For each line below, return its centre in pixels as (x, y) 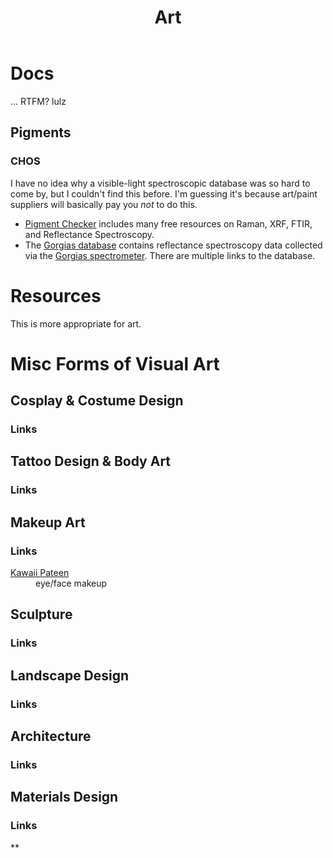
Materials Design (64, 797)
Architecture (51, 736)
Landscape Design (70, 675)
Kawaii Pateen (40, 573)
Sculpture (41, 614)
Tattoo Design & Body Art (91, 461)
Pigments (41, 132)
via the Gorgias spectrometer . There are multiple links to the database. (170, 255)
